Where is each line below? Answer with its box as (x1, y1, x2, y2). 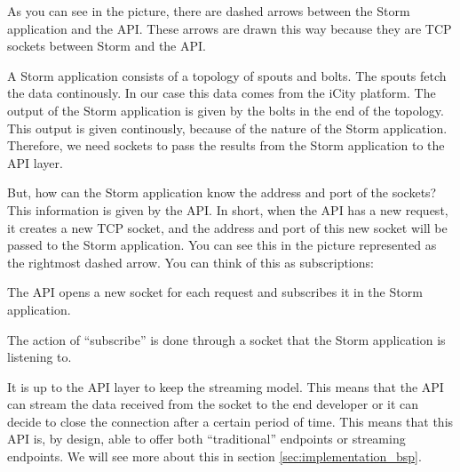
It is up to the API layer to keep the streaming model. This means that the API (7, 377, 444, 396)
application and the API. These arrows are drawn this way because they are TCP (7, 19, 452, 37)
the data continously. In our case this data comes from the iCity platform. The (7, 84, 436, 102)
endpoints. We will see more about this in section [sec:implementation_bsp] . (7, 447, 422, 466)
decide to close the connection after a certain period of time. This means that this (7, 412, 454, 430)
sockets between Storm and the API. (7, 36, 206, 55)
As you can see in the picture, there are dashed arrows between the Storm (7, 2, 410, 20)
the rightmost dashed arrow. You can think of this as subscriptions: (7, 252, 374, 271)
